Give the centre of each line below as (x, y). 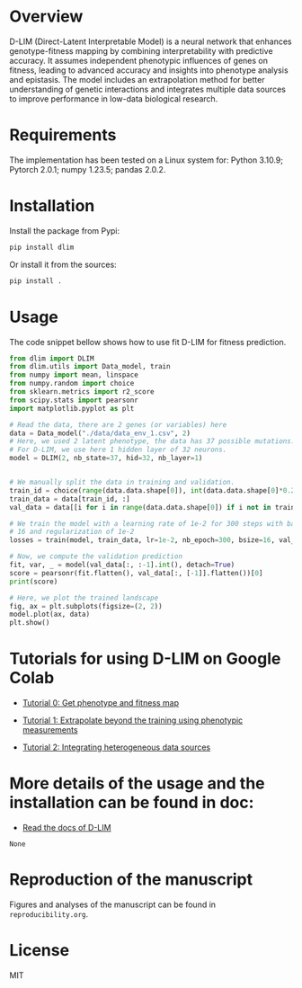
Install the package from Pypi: (65, 230)
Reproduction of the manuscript (131, 880)
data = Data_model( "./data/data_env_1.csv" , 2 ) (100, 433)
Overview (46, 17)
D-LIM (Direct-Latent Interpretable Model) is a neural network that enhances (151, 41)
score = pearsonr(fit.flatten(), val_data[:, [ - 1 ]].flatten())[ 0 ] (136, 573)
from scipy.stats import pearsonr (74, 400)
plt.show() (30, 623)
